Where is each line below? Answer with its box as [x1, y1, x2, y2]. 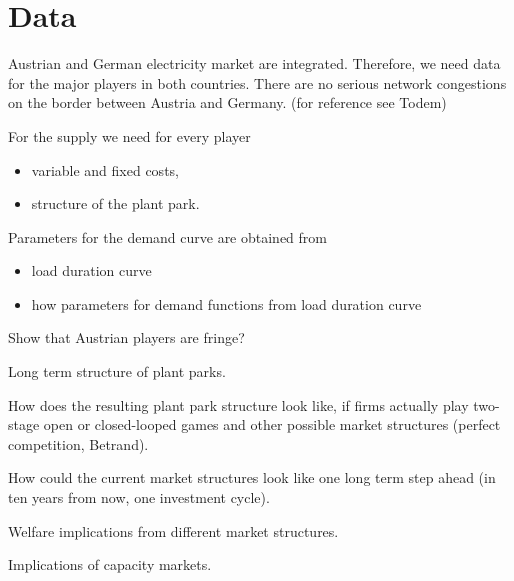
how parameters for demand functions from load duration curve [31, 293, 422, 314]
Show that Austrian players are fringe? [8, 327, 245, 348]
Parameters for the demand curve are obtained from [8, 226, 328, 247]
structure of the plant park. [31, 193, 200, 214]
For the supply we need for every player [8, 125, 251, 146]
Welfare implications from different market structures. [8, 520, 339, 541]
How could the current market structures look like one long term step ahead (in [8, 467, 496, 488]
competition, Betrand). [8, 433, 149, 454]
